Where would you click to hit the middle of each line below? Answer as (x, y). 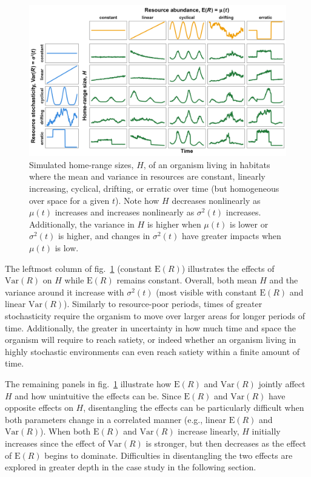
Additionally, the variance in (82, 224)
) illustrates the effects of (228, 268)
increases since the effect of (55, 443)
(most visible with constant (206, 292)
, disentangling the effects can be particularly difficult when (194, 408)
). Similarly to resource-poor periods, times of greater (163, 304)
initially (266, 431)
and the (284, 280)
